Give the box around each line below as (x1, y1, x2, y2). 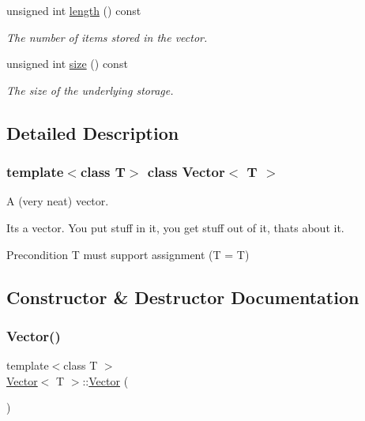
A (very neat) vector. (6, 193, 109, 209)
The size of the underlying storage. (6, 81, 174, 98)
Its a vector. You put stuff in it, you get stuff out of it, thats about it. (6, 219, 344, 235)
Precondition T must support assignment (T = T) (6, 246, 250, 262)
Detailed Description (6, 120, 179, 145)
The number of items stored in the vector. (6, 28, 208, 45)
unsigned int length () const (6, 2, 141, 18)
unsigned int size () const (6, 55, 128, 72)
